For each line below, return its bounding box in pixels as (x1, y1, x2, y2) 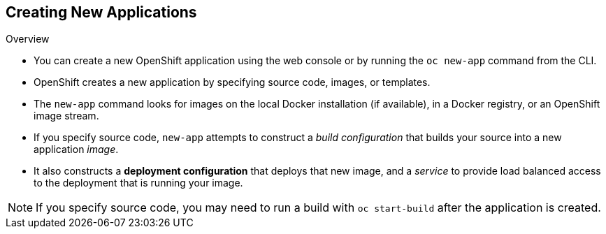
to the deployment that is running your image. (34, 177, 243, 189)
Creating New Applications (6, 3, 197, 21)
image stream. (34, 110, 99, 122)
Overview (6, 33, 50, 45)
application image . (34, 143, 119, 156)
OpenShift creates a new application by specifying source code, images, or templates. (34, 76, 431, 89)
